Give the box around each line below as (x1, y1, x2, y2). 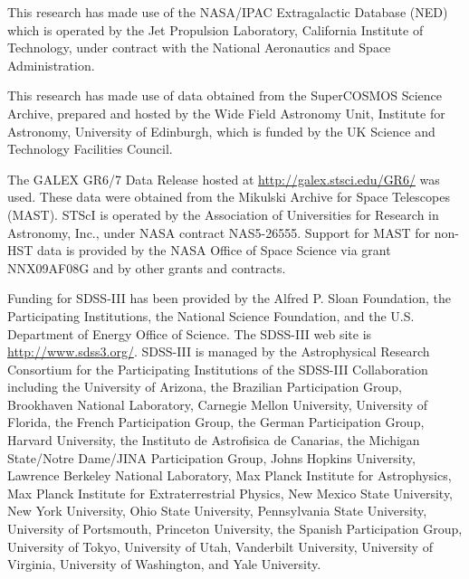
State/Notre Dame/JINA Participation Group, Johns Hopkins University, (7, 448, 416, 467)
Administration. (7, 55, 95, 74)
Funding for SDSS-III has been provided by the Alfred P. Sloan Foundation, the (7, 289, 451, 308)
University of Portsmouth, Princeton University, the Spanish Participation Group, (7, 519, 463, 538)
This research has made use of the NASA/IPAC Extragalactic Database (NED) (7, 3, 448, 21)
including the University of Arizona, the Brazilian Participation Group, (7, 377, 403, 396)
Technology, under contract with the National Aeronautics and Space (7, 38, 391, 57)
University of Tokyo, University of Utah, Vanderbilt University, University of (7, 536, 433, 555)
